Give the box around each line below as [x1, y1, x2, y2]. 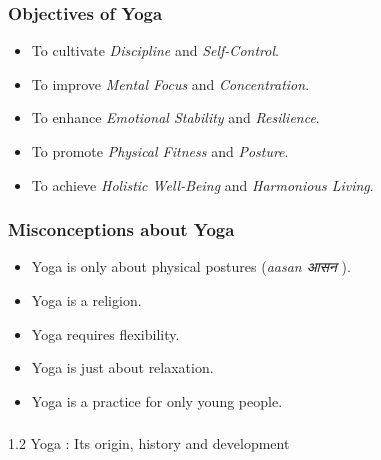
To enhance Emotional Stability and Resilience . [31, 107, 320, 128]
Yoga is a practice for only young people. [31, 390, 283, 411]
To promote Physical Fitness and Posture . [31, 141, 289, 161]
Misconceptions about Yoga [8, 217, 235, 242]
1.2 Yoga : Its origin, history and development [8, 433, 290, 454]
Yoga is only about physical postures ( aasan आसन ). [31, 256, 351, 277]
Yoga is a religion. [31, 290, 142, 310]
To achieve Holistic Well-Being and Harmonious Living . [31, 174, 374, 195]
